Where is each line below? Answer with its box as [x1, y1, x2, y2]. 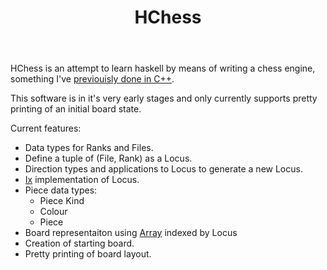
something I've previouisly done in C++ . [10, 73, 175, 85]
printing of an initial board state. [10, 103, 142, 115]
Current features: [10, 122, 82, 135]
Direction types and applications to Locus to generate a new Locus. [24, 163, 303, 175]
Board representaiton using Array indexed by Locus [24, 227, 238, 239]
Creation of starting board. [24, 237, 135, 250]
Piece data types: [24, 184, 98, 196]
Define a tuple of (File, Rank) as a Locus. [24, 152, 193, 165]
